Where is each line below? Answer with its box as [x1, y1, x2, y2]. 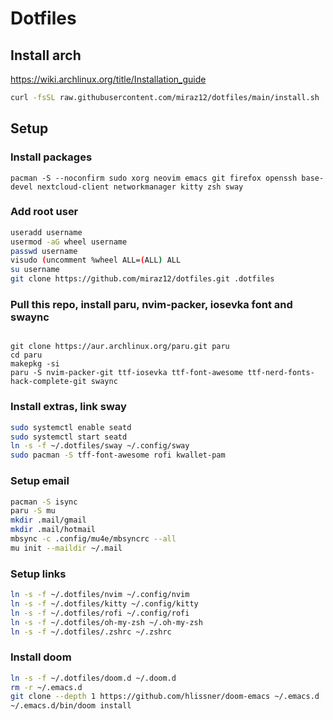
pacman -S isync [10, 497, 78, 507]
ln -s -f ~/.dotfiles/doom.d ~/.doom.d [10, 673, 177, 683]
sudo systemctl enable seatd [10, 422, 132, 432]
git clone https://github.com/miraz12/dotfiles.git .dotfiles [10, 274, 275, 284]
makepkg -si [10, 359, 60, 369]
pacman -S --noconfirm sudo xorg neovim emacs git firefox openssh [10, 173, 298, 183]
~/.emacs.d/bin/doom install [10, 701, 132, 711]
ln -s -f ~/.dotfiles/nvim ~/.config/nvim [10, 590, 190, 600]
